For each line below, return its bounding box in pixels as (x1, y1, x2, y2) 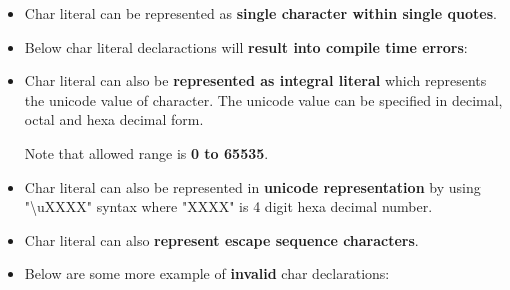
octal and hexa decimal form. (24, 109, 204, 130)
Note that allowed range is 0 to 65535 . (24, 142, 269, 163)
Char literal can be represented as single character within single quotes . (24, 3, 497, 23)
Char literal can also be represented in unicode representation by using (24, 176, 481, 197)
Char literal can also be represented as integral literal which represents (24, 70, 487, 91)
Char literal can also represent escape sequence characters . (24, 229, 419, 250)
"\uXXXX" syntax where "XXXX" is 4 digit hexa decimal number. (24, 196, 433, 217)
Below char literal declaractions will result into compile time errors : (24, 36, 468, 57)
